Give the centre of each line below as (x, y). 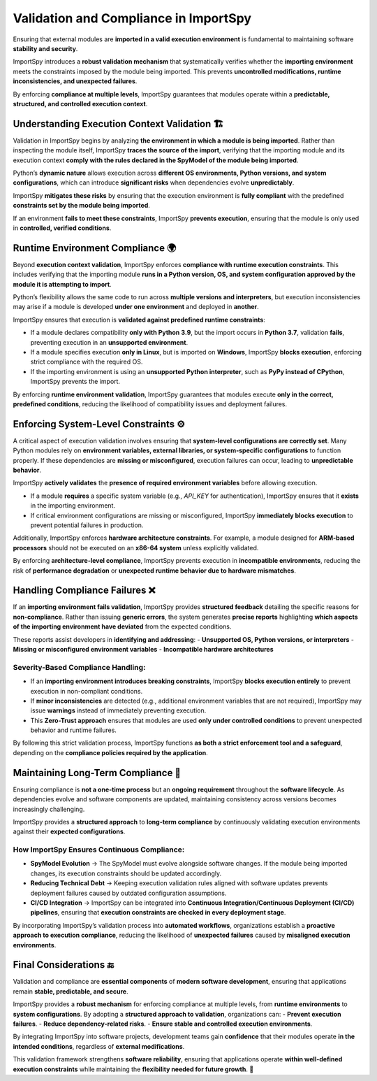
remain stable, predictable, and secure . (71, 991)
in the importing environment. (73, 506)
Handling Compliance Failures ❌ (84, 590)
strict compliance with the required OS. (87, 362)
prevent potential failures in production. (87, 525)
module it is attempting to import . (62, 284)
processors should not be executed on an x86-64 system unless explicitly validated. (136, 547)
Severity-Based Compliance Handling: (79, 667)
